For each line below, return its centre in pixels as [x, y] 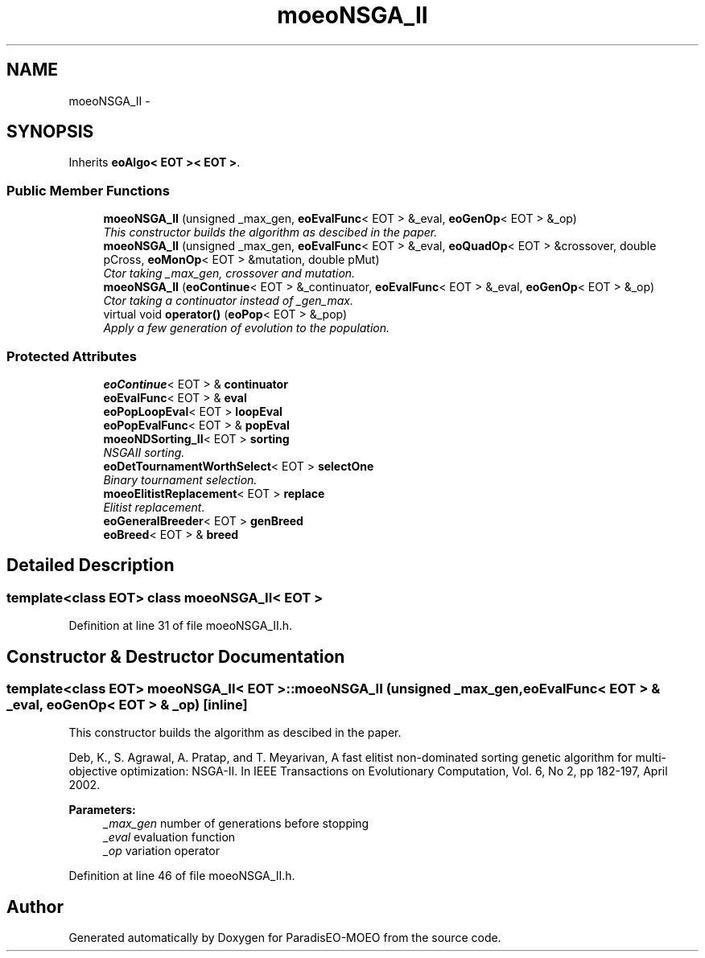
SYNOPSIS [50, 132]
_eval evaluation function [169, 837]
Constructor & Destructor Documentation [176, 656]
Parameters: [102, 810]
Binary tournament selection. [180, 479]
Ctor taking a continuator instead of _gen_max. [228, 301]
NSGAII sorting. [144, 452]
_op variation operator [161, 851]
